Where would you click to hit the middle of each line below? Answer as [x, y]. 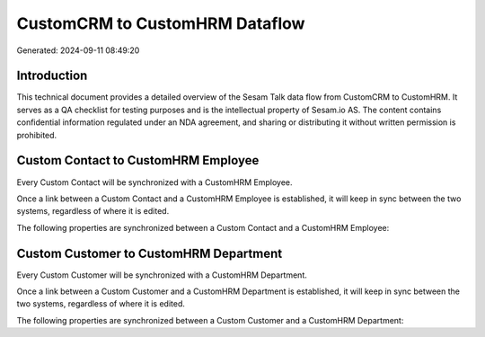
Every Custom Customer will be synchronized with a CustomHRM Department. [162, 275]
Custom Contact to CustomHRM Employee [138, 160]
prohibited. [37, 135]
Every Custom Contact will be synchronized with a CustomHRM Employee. [154, 182]
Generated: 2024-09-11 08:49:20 [78, 50]
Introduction [52, 76]
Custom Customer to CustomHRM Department [150, 253]
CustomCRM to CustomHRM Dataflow [161, 23]
